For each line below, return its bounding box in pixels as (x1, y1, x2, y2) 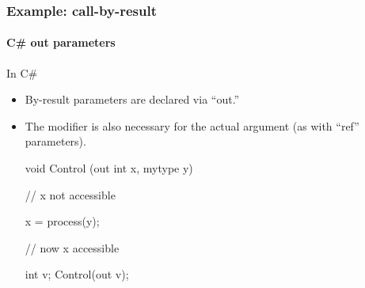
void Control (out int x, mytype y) (25, 160, 193, 176)
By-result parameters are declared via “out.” (25, 91, 240, 108)
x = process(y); (25, 213, 100, 229)
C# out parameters (6, 34, 116, 51)
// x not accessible (25, 186, 116, 203)
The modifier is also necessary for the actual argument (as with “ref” (25, 117, 359, 134)
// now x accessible (25, 239, 120, 256)
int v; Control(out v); (25, 266, 129, 282)
